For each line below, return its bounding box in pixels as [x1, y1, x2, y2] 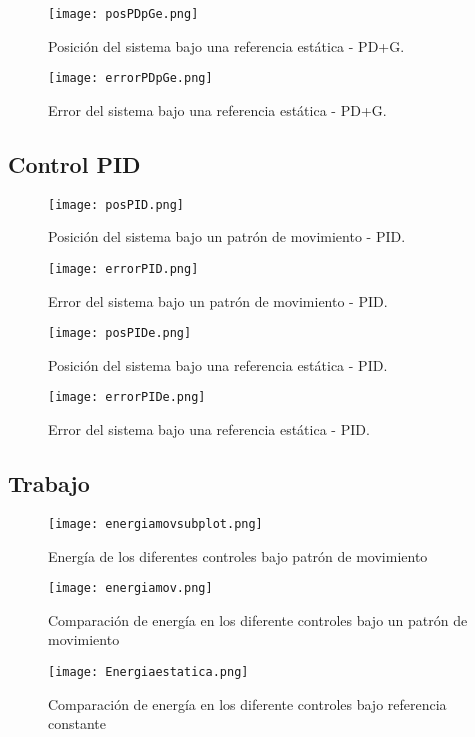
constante [48, 713, 107, 734]
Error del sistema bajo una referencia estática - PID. [48, 419, 370, 440]
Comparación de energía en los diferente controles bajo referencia [48, 693, 447, 714]
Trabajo [8, 468, 90, 499]
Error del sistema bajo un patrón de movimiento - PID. [48, 290, 388, 311]
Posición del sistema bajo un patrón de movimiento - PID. [48, 226, 406, 247]
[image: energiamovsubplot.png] [48, 516, 263, 531]
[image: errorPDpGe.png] [48, 71, 213, 86]
